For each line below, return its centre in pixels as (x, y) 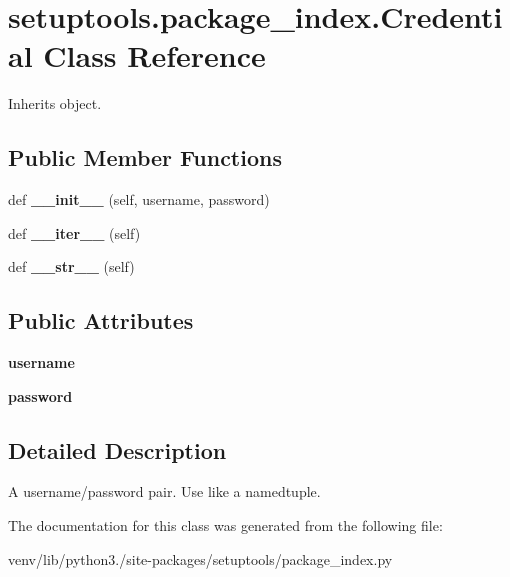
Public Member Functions (145, 157)
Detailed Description (117, 449)
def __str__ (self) (71, 266)
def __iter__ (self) (74, 232)
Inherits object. (55, 103)
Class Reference (154, 55)
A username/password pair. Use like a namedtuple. (164, 491)
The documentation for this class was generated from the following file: (225, 525)
